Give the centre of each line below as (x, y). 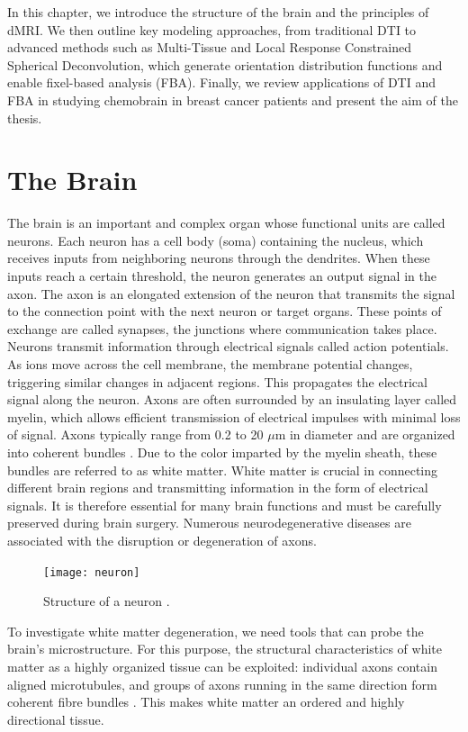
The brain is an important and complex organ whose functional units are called (226, 223)
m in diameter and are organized (365, 434)
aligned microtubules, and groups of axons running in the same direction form (222, 684)
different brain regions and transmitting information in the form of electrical (218, 488)
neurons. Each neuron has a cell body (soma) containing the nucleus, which (216, 240)
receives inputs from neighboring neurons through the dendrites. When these (219, 258)
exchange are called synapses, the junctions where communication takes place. (222, 328)
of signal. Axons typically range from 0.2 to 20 (135, 434)
